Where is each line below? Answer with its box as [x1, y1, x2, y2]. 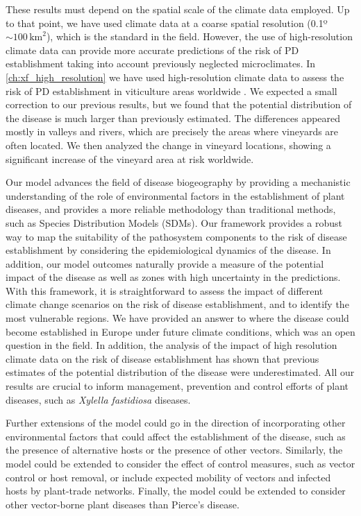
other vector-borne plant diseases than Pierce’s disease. [6, 497, 240, 511]
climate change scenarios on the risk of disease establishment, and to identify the [6, 297, 349, 311]
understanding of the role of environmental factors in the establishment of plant [6, 188, 345, 203]
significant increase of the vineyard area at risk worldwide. [6, 151, 254, 166]
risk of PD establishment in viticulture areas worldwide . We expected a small [6, 83, 337, 98]
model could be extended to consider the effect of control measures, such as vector [6, 456, 355, 470]
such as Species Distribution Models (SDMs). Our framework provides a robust [6, 215, 343, 230]
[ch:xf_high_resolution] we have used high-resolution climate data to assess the [6, 69, 344, 84]
